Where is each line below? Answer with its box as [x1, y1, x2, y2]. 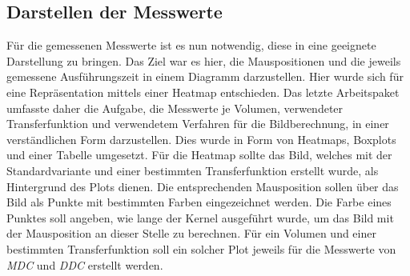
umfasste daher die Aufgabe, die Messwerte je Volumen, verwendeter [6, 99, 344, 116]
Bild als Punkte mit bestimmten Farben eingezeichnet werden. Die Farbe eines [6, 194, 392, 210]
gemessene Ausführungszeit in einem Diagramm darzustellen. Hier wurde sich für [6, 68, 404, 85]
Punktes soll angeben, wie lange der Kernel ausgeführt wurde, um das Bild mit [6, 209, 394, 226]
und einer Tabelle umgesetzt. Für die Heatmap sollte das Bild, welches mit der [6, 146, 392, 163]
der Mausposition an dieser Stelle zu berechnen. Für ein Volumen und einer [6, 225, 376, 242]
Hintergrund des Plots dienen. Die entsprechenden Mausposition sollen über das [6, 178, 399, 194]
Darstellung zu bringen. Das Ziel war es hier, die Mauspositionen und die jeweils [6, 52, 401, 69]
